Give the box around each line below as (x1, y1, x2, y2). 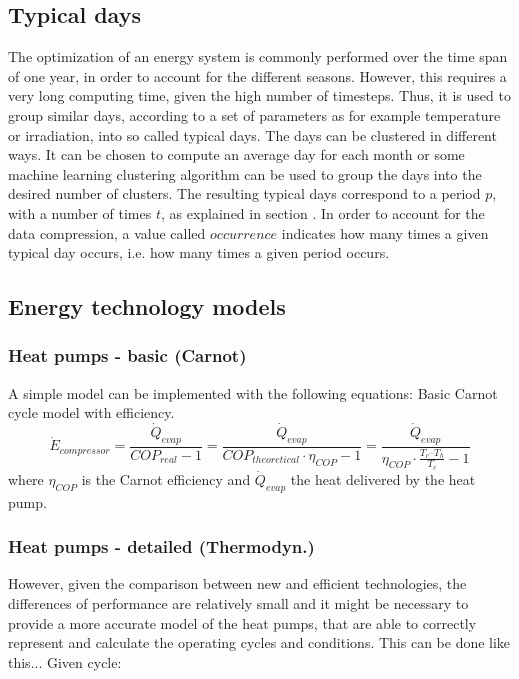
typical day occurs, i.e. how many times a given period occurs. (8, 242, 390, 263)
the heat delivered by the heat (290, 468, 476, 489)
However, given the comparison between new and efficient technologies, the (8, 573, 467, 594)
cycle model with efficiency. (8, 402, 175, 423)
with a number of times (8, 202, 152, 223)
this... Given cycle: (8, 651, 122, 672)
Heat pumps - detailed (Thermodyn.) (8, 534, 315, 559)
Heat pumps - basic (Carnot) (8, 343, 247, 368)
